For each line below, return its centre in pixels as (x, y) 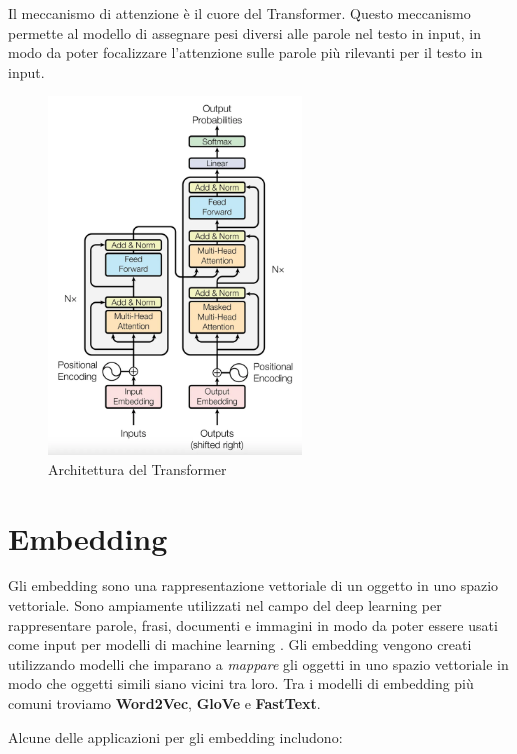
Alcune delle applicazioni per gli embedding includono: (175, 736)
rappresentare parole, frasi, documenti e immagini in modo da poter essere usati (253, 624)
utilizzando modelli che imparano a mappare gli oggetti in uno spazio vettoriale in (258, 663)
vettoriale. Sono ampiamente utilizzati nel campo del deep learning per (225, 605)
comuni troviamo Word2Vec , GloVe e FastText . (164, 703)
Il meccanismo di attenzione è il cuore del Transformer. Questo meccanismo (239, 13)
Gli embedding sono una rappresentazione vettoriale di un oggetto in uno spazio (253, 585)
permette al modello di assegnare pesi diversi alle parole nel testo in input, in (245, 32)
